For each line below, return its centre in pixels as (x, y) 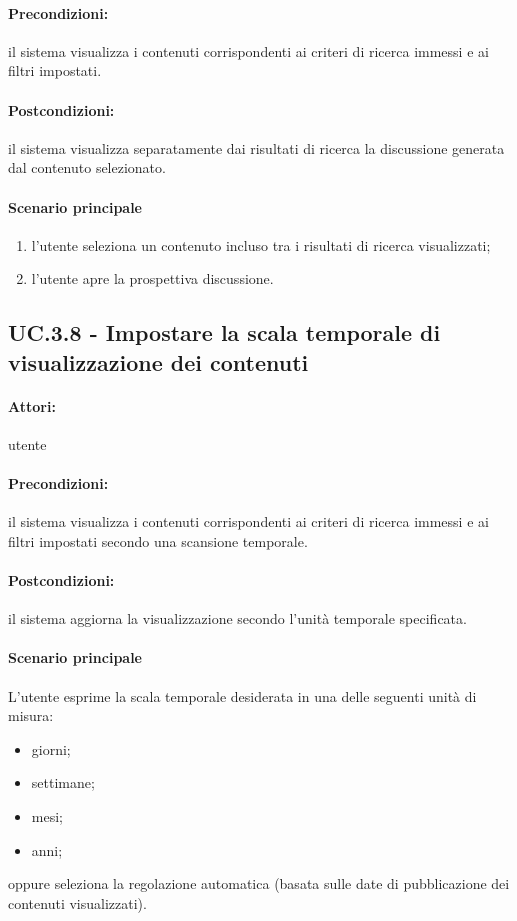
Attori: (32, 405)
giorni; (51, 748)
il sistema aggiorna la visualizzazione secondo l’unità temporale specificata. (237, 618)
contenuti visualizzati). (77, 902)
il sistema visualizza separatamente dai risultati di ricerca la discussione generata (256, 147)
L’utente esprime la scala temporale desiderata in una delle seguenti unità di (242, 695)
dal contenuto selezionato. (87, 167)
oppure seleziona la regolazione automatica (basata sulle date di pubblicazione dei (259, 883)
